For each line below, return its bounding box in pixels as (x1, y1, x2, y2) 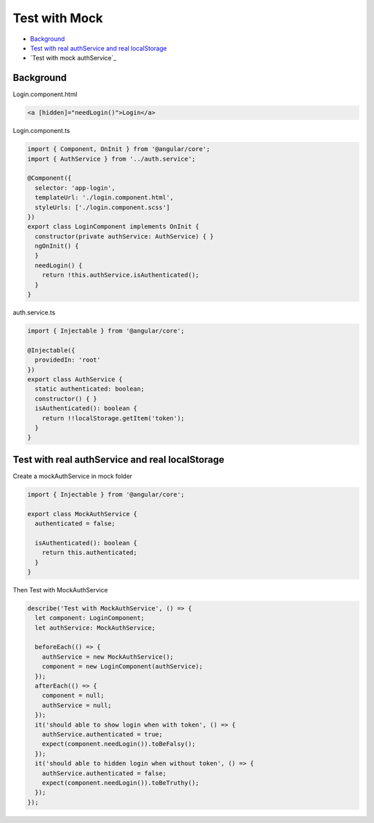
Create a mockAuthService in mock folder (12, 472, 133, 480)
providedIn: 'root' (35, 356, 101, 364)
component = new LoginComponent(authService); (42, 662, 204, 671)
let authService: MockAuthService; (35, 623, 156, 632)
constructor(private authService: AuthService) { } (35, 232, 214, 240)
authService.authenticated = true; (42, 730, 163, 738)
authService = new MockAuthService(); (42, 653, 174, 661)
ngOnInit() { (35, 242, 79, 250)
